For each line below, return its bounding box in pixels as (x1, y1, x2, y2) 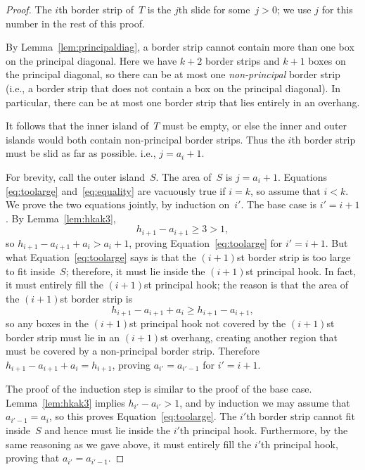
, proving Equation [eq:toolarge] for (129, 235, 283, 250)
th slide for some (178, 2, 250, 16)
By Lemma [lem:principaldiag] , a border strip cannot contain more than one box (6, 39, 354, 54)
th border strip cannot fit (246, 409, 355, 424)
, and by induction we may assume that (179, 395, 350, 409)
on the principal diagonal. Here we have (6, 53, 177, 68)
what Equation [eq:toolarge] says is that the (6, 250, 196, 265)
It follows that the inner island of (6, 118, 149, 133)
